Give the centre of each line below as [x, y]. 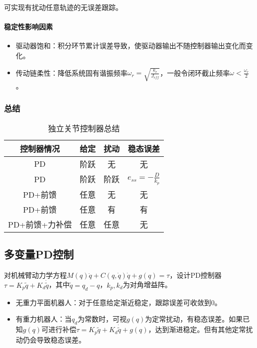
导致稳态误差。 [61, 339]
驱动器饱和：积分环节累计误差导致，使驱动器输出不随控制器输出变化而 [131, 46]
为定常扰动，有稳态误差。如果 [194, 319]
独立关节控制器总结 [84, 128]
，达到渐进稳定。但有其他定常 [197, 329]
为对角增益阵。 [147, 285]
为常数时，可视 [102, 319]
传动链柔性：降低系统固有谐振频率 [71, 72]
